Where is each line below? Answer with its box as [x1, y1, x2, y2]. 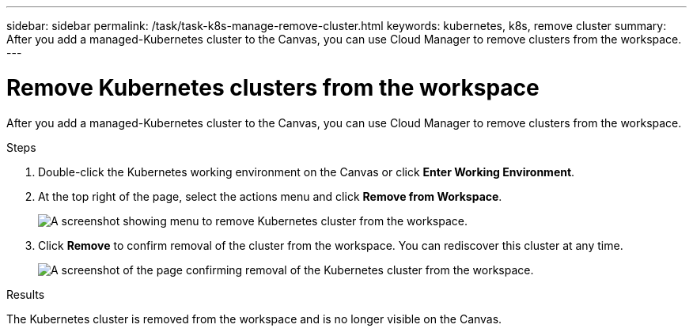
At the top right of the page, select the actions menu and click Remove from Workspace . [38, 189, 502, 203]
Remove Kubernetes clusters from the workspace [6, 74, 540, 101]
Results [6, 287, 45, 301]
